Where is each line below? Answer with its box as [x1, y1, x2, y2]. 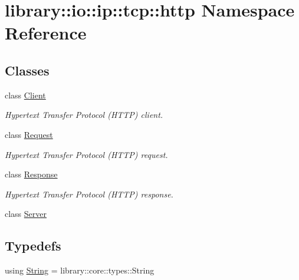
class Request [5, 128, 53, 140]
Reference [5, 21, 87, 45]
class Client [5, 88, 46, 101]
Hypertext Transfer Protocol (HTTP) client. [5, 108, 163, 121]
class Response [5, 168, 58, 180]
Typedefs [5, 236, 61, 255]
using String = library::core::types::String [5, 264, 155, 276]
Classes [5, 61, 50, 79]
